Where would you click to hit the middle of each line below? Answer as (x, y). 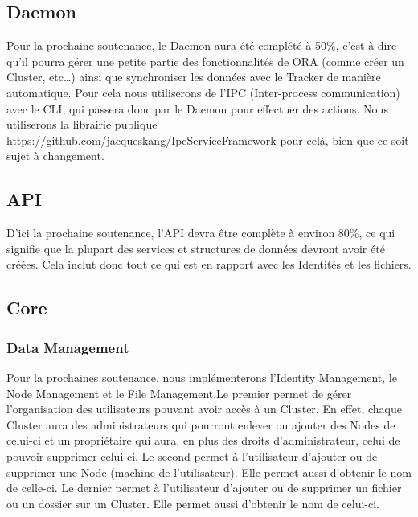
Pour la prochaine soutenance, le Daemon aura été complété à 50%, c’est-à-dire (202, 45)
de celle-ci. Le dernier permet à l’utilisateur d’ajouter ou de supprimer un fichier (204, 488)
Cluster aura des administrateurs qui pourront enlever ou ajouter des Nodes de (201, 424)
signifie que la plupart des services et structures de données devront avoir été (196, 248)
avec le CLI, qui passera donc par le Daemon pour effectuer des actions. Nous (197, 108)
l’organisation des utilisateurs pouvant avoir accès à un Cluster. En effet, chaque (204, 409)
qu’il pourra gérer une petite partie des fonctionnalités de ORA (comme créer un (205, 61)
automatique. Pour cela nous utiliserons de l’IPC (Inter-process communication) (203, 92)
